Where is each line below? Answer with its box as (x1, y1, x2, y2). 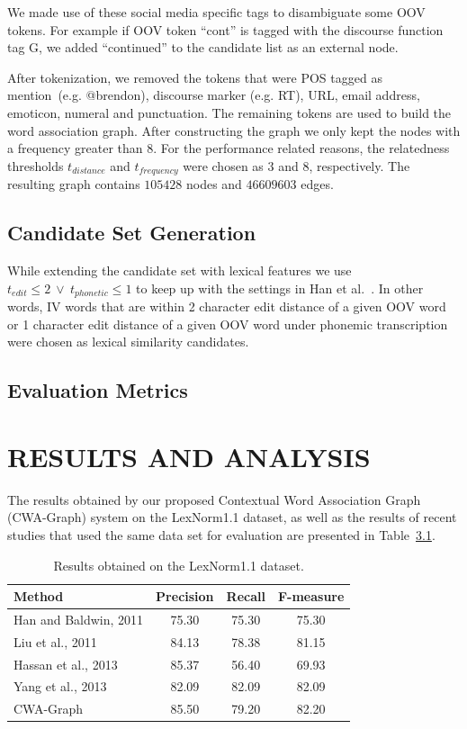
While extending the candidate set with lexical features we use (7, 261, 352, 279)
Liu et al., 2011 (13, 632, 97, 651)
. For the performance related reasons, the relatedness (153, 139, 450, 157)
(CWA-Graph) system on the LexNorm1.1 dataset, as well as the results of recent (7, 508, 457, 526)
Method (13, 587, 64, 606)
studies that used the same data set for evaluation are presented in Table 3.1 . (7, 525, 436, 544)
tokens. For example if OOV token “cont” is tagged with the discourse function (7, 20, 444, 39)
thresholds (7, 156, 64, 175)
